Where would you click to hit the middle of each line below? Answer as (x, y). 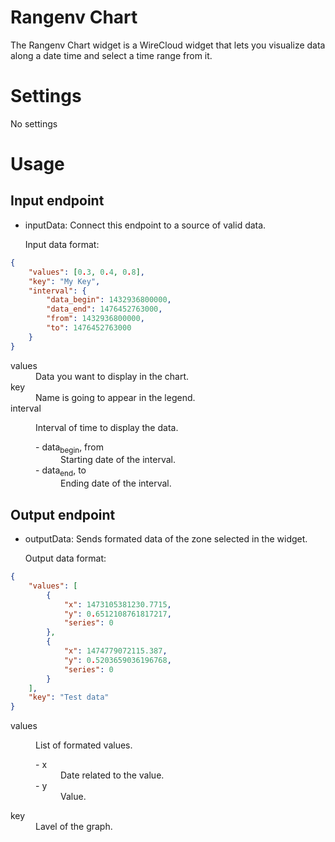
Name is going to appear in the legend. (115, 397)
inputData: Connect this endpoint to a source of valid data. (145, 225)
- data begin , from (69, 448)
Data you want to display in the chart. (112, 376)
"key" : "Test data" (69, 697)
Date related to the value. (112, 775)
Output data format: (65, 558)
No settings (34, 123)
